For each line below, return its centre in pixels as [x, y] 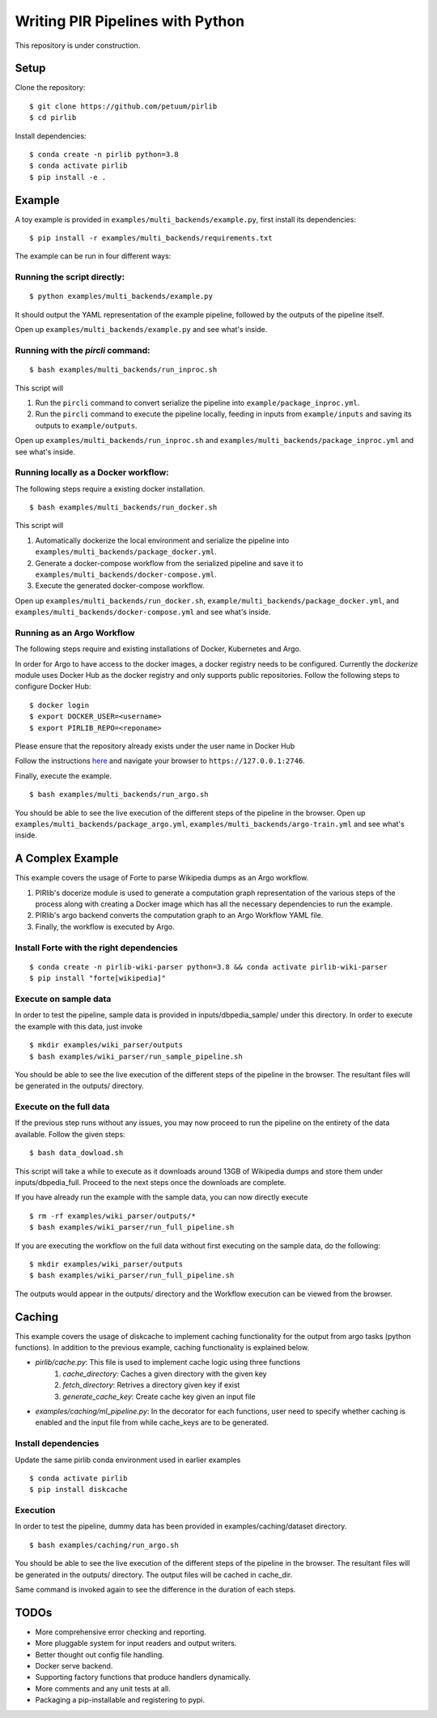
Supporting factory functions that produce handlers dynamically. [143, 1678]
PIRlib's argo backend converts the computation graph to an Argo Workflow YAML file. [179, 915]
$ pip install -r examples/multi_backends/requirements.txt [151, 238]
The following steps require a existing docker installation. [110, 488]
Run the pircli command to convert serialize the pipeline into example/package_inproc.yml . [197, 403]
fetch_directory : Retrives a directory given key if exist [151, 1385]
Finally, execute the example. [64, 776]
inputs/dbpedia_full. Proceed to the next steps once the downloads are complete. [151, 1182]
